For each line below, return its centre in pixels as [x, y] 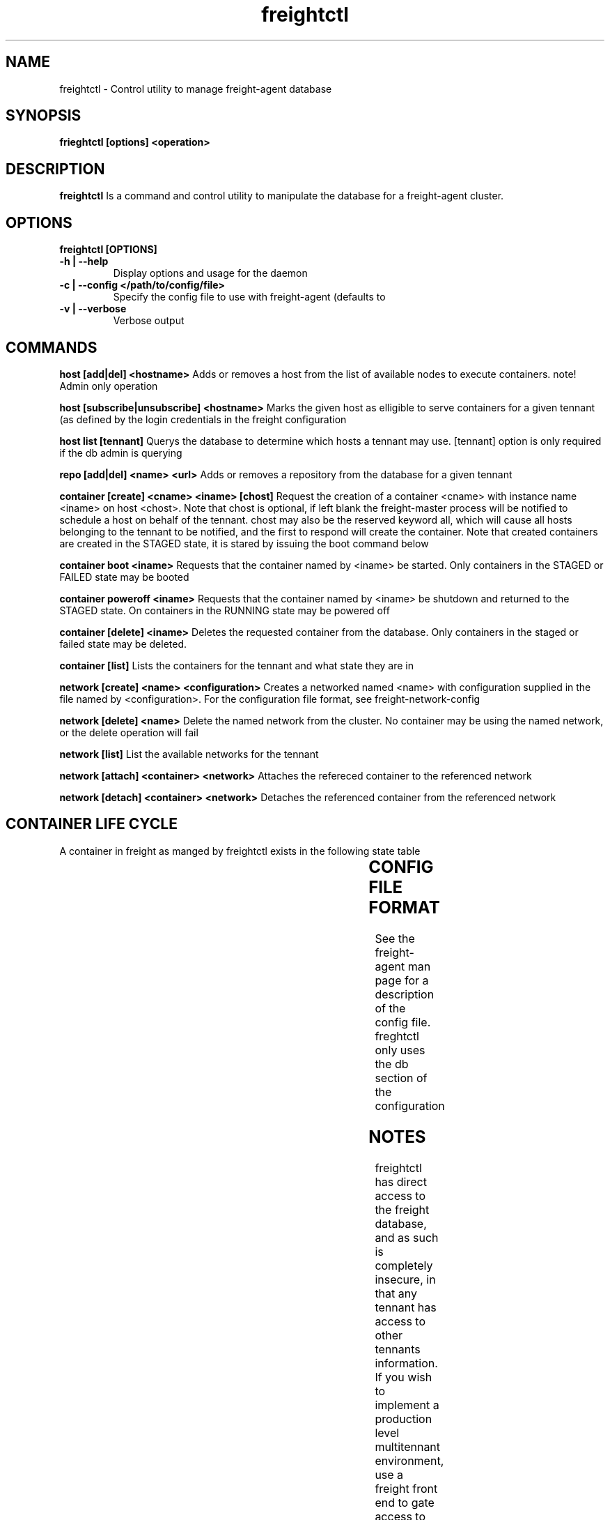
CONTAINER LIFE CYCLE [92, 824]
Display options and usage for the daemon [210, 273]
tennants [398, 1349]
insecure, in [405, 1279]
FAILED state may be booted [124, 577]
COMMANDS [52, 347]
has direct [401, 1181]
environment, [409, 1460]
